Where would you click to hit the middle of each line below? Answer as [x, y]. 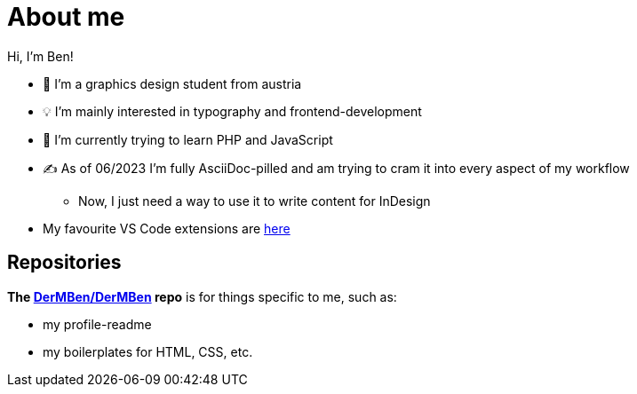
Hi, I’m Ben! [40, 56]
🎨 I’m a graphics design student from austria [172, 83]
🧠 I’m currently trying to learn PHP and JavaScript [188, 139]
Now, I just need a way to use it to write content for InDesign [255, 201]
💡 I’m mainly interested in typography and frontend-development [232, 111]
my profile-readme [97, 324]
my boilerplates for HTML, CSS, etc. [148, 351]
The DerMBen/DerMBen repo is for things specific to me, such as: [202, 296]
